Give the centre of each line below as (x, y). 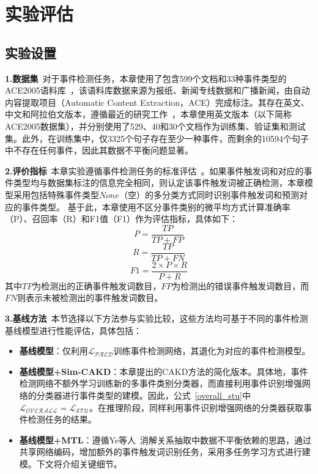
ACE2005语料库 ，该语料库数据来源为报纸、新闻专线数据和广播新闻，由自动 (157, 90)
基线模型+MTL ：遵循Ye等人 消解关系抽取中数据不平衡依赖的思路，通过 (165, 439)
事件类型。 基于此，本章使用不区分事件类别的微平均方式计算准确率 (156, 206)
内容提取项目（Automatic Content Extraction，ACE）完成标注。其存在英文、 (157, 102)
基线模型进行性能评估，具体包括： (73, 330)
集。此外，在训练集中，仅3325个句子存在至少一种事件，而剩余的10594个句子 (157, 138)
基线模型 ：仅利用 (54, 351)
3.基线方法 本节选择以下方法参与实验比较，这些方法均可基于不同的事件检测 (157, 318)
